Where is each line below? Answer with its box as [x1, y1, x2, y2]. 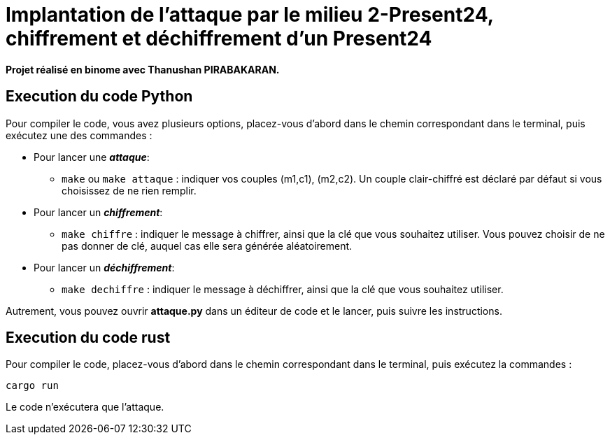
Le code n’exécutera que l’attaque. [6, 401, 164, 413]
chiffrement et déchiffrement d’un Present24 [6, 27, 432, 50]
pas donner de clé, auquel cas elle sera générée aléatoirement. [62, 239, 353, 252]
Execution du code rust [6, 329, 171, 347]
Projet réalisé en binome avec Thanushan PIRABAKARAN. [6, 63, 280, 76]
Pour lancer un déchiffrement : [34, 261, 175, 274]
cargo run [6, 380, 59, 392]
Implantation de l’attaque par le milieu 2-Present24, [6, 3, 494, 27]
